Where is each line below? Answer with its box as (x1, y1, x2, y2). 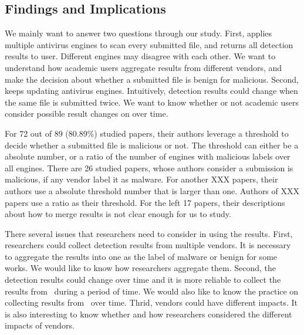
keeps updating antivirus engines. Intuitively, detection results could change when (5, 84, 298, 97)
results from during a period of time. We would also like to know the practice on (5, 285, 299, 297)
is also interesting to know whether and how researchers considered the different (5, 307, 292, 320)
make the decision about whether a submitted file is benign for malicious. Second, (5, 73, 299, 85)
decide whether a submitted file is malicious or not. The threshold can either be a (5, 138, 299, 151)
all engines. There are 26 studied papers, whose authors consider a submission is (5, 161, 293, 174)
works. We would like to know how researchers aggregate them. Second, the (5, 262, 276, 274)
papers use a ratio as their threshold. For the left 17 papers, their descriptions (5, 196, 285, 208)
